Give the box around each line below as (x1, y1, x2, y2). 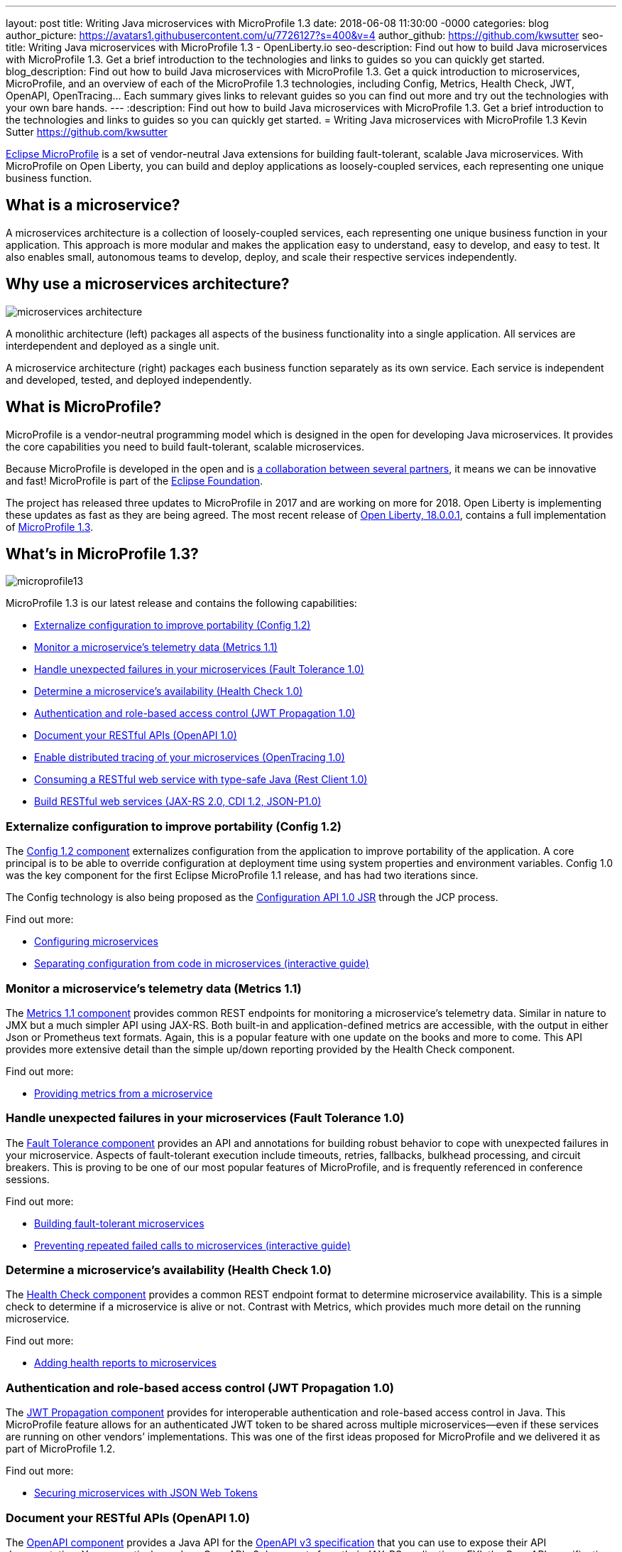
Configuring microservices (34, 935, 158, 948)
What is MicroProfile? (6, 398, 162, 416)
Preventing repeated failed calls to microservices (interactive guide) (34, 1239, 351, 1251)
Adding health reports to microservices (34, 1357, 217, 1369)
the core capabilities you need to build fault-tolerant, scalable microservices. (6, 440, 364, 453)
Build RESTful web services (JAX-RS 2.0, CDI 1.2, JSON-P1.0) (34, 795, 322, 808)
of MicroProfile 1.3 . (6, 520, 94, 533)
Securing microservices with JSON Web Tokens (34, 1487, 258, 1499)
